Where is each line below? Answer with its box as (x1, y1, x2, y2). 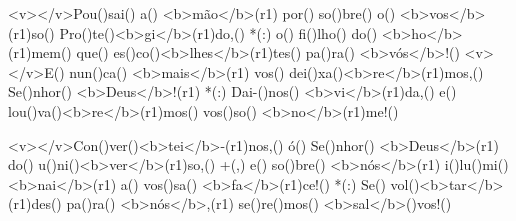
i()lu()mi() (444, 154, 509, 175)
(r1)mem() (8, 42, 72, 63)
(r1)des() (8, 193, 62, 214)
